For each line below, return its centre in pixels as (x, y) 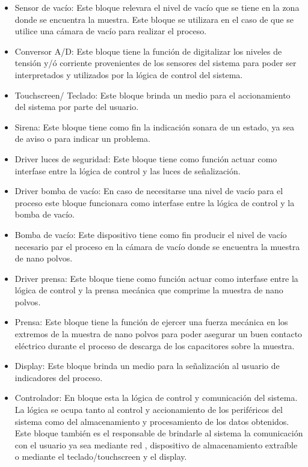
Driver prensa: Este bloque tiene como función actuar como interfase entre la (156, 278)
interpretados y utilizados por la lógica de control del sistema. (129, 74)
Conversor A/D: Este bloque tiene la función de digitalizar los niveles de (148, 51)
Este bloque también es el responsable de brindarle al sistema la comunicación (159, 433)
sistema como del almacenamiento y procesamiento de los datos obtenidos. (152, 421)
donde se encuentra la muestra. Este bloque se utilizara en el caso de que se (154, 19)
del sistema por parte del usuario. (77, 107)
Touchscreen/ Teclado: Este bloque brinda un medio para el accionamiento (152, 95)
